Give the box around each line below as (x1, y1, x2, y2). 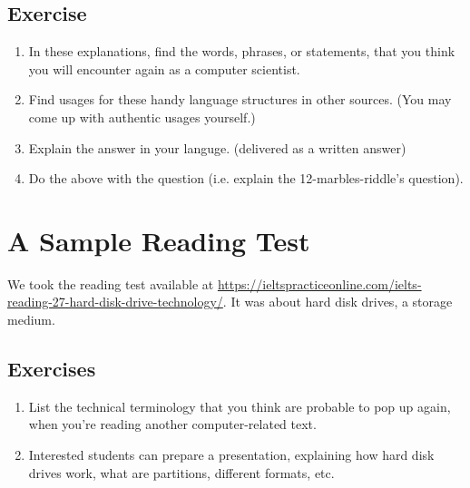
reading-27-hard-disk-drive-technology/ (7, 292, 223, 311)
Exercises (7, 355, 96, 383)
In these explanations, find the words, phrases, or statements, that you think (28, 42, 455, 61)
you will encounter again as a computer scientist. (28, 59, 300, 78)
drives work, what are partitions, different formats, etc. (28, 463, 335, 482)
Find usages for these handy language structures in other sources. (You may (28, 90, 452, 109)
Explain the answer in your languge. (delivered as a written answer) (28, 138, 406, 157)
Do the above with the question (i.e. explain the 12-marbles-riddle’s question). (28, 169, 464, 188)
